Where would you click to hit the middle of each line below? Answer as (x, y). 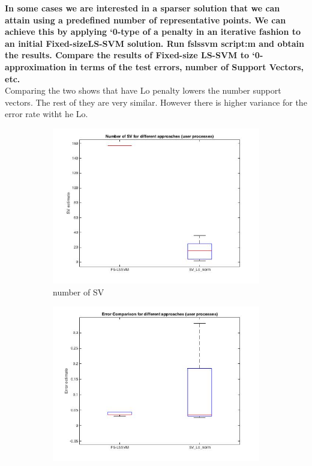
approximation (35, 66)
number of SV (79, 292)
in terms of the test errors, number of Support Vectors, (186, 66)
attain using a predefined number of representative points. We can (145, 20)
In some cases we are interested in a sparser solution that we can (142, 8)
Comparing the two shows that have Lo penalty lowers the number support (143, 90)
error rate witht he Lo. (46, 114)
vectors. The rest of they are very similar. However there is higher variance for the (156, 102)
